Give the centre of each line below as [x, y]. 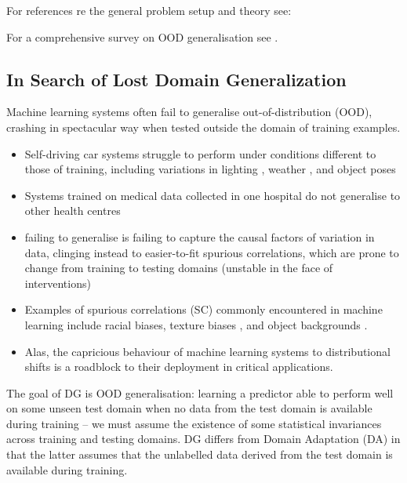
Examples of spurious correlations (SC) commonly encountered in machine [203, 309]
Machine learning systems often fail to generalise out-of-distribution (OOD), [189, 112]
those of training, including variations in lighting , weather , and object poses [210, 169]
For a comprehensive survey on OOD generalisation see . [142, 36]
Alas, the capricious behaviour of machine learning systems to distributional [207, 351]
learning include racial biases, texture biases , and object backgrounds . [196, 324]
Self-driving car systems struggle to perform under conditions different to [200, 153]
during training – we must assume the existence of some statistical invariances [194, 423]
